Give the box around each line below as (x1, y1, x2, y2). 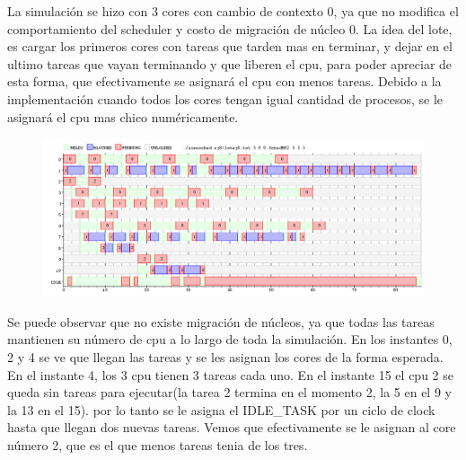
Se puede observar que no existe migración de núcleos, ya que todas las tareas (7, 312, 435, 331)
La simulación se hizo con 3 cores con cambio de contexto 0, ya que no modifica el (7, 2, 459, 20)
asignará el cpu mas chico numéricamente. (7, 107, 239, 126)
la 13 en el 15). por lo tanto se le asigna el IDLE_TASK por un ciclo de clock (7, 400, 435, 419)
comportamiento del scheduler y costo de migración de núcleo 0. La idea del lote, (7, 19, 453, 38)
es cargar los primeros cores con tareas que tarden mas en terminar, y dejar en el (7, 37, 453, 56)
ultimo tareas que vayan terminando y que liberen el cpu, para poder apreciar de (7, 54, 453, 73)
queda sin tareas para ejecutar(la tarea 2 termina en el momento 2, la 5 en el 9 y (7, 383, 452, 402)
